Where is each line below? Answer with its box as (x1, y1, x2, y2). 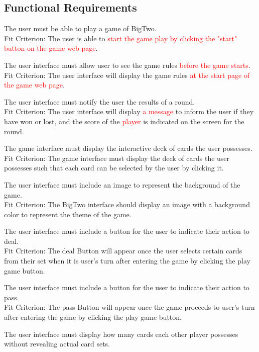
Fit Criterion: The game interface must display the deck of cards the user (4, 152, 230, 163)
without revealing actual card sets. (4, 338, 110, 349)
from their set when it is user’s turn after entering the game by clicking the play (4, 255, 250, 266)
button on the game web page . (4, 43, 98, 53)
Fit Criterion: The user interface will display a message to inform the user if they (4, 106, 254, 117)
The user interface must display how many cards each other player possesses (4, 328, 238, 339)
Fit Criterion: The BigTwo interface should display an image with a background (4, 199, 250, 210)
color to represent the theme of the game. (4, 209, 132, 219)
